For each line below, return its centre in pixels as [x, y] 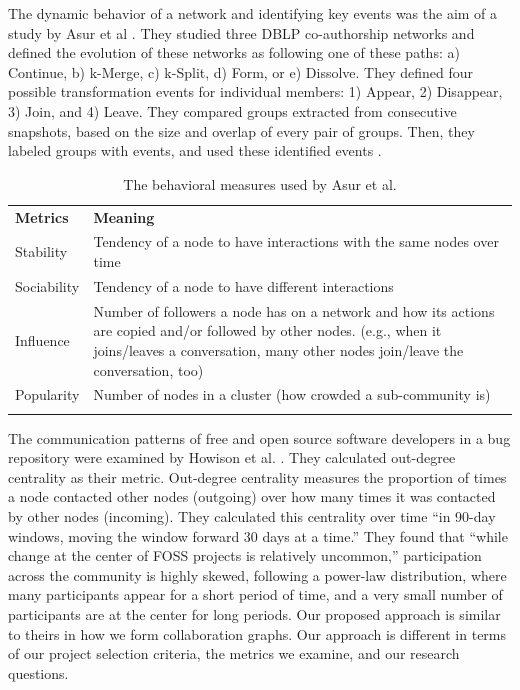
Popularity [47, 394]
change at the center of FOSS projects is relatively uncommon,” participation [245, 555]
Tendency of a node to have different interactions [243, 285]
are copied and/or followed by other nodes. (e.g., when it [267, 330]
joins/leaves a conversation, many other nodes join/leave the [278, 349]
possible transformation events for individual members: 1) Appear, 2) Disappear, [255, 91]
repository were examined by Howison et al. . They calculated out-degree [232, 457]
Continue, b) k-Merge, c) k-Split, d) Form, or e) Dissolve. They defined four [241, 71]
